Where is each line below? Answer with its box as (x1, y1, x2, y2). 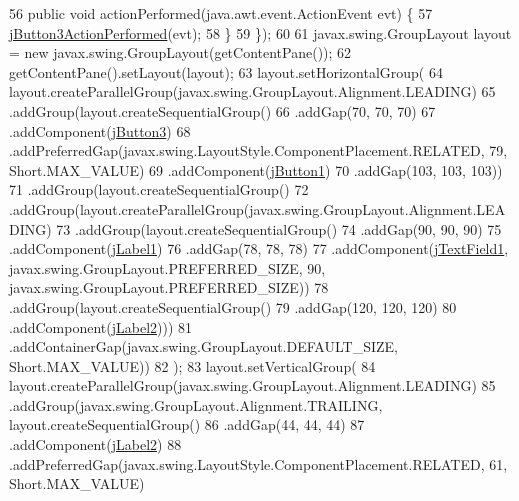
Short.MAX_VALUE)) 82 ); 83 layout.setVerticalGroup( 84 (9, 355, 376, 376)
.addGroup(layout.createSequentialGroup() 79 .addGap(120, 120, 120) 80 (9, 296, 457, 317)
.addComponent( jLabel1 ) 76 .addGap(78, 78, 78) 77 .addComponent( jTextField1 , (9, 238, 509, 259)
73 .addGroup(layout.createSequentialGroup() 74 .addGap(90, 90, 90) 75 (56, 218, 502, 239)
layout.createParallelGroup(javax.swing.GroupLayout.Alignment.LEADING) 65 (9, 81, 496, 102)
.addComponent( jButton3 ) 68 (9, 120, 191, 141)
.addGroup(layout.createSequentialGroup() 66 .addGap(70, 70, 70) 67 (9, 100, 436, 121)
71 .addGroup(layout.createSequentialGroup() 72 (9, 179, 309, 200)
